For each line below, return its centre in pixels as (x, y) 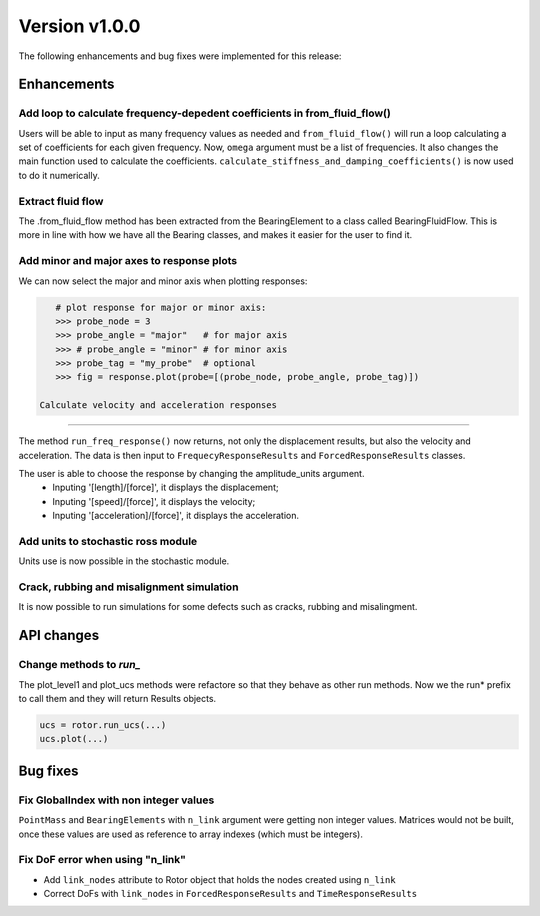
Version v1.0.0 (79, 26)
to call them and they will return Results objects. (117, 699)
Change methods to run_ (79, 665)
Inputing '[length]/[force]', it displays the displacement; (165, 487)
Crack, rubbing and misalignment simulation (128, 587)
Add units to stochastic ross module (108, 541)
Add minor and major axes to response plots (128, 261)
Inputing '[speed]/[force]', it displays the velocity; (154, 501)
